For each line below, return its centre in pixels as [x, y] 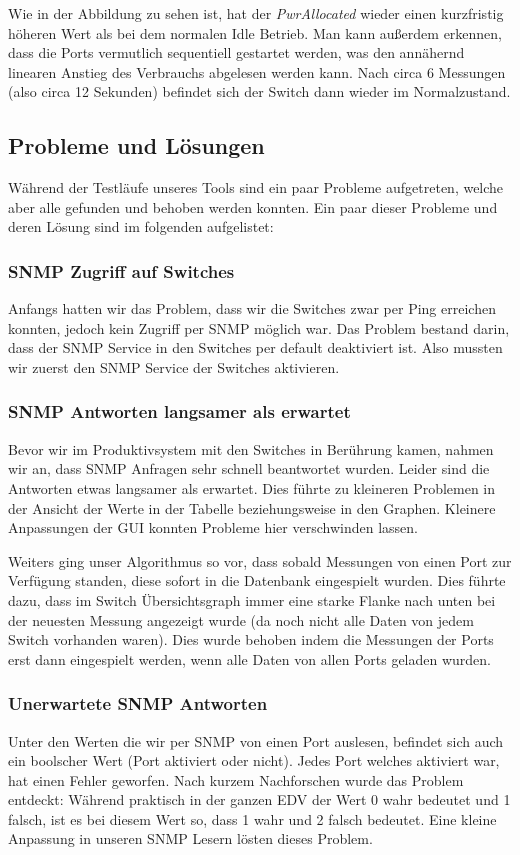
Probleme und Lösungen [136, 145]
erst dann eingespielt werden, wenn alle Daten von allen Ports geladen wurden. [249, 658]
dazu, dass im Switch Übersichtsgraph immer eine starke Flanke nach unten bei [252, 599]
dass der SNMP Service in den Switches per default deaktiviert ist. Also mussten [255, 347]
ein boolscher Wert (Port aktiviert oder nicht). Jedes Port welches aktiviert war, [254, 760]
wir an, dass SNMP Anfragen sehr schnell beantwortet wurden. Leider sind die [249, 468]
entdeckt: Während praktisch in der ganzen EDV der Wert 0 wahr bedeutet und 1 [259, 799]
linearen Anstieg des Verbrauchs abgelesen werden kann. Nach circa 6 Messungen [257, 71]
